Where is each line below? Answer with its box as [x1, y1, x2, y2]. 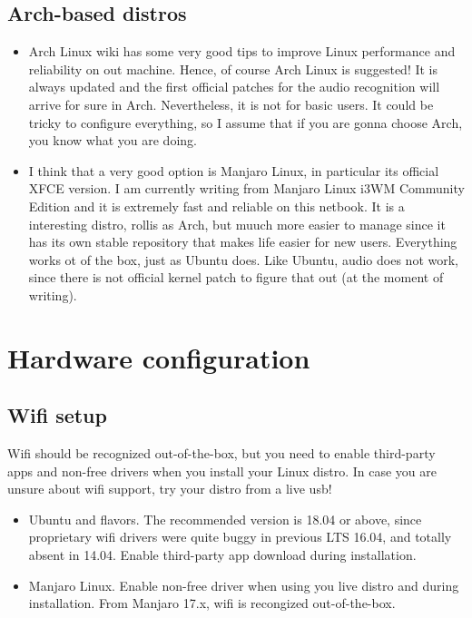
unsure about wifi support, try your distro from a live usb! [7, 479, 332, 498]
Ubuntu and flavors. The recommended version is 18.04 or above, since [28, 509, 422, 528]
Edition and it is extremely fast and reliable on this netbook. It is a [28, 196, 405, 215]
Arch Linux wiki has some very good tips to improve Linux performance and [28, 42, 456, 61]
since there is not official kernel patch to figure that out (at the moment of [28, 268, 444, 287]
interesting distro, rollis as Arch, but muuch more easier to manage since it [28, 214, 446, 233]
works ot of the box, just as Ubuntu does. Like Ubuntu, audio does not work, [28, 250, 458, 269]
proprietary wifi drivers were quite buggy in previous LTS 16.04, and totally [28, 527, 452, 546]
